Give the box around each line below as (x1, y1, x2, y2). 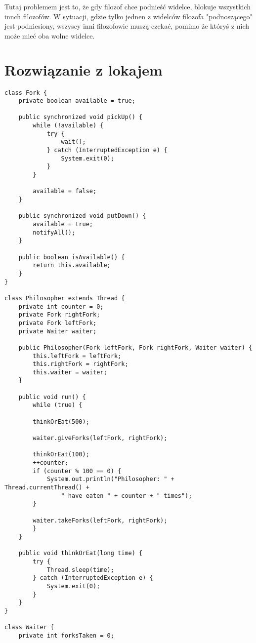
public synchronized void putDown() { (18, 212, 146, 220)
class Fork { (4, 89, 47, 96)
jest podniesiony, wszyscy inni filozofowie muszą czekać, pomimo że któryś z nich (4, 21, 250, 31)
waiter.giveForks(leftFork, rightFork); (33, 435, 168, 442)
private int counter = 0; (18, 303, 104, 310)
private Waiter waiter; (18, 327, 97, 335)
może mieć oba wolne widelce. (4, 30, 95, 40)
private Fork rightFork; (18, 311, 100, 319)
